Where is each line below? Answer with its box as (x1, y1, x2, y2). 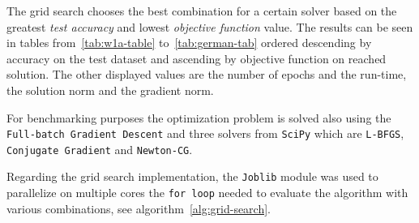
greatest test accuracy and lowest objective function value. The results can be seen (6, 18, 413, 35)
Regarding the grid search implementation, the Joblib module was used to (6, 168, 378, 185)
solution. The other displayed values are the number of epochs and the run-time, (6, 66, 407, 83)
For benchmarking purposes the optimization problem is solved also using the (6, 109, 391, 126)
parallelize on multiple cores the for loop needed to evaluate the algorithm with (6, 184, 408, 201)
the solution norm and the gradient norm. (6, 81, 214, 98)
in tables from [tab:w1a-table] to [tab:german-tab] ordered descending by (6, 34, 372, 51)
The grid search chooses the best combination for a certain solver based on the (6, 2, 397, 19)
